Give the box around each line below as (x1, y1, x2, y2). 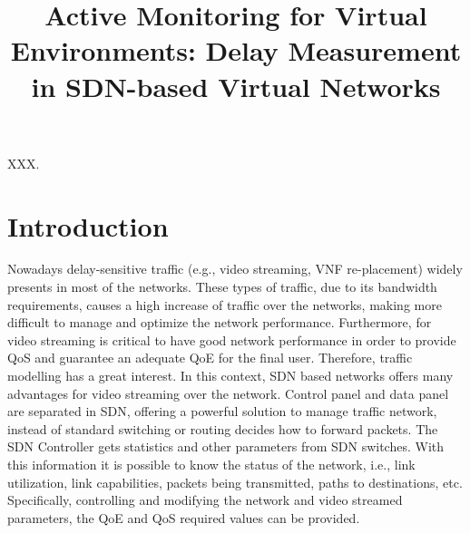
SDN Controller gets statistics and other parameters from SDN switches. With (7, 437, 445, 456)
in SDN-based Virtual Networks (31, 67, 441, 104)
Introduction (7, 207, 169, 244)
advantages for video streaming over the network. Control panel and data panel (7, 383, 449, 402)
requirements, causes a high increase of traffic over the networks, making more (7, 295, 442, 314)
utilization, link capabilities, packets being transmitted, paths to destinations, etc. (7, 472, 463, 491)
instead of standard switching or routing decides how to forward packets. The (7, 419, 438, 438)
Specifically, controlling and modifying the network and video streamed (7, 490, 403, 509)
